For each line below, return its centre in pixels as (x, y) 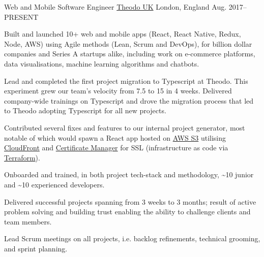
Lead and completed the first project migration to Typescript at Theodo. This (126, 81)
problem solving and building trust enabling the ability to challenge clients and (127, 212)
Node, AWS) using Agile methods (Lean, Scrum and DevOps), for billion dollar (128, 43)
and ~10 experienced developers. (54, 184)
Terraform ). (22, 157)
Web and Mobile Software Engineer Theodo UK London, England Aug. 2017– (125, 7)
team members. (28, 221)
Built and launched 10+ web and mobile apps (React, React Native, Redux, (123, 34)
